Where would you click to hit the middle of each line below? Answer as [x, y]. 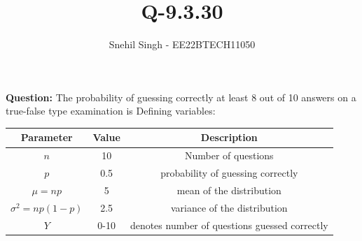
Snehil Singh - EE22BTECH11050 [182, 44]
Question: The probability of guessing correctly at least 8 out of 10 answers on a [181, 97]
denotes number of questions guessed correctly [229, 225]
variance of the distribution [229, 207]
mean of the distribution [229, 190]
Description [229, 137]
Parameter [47, 137]
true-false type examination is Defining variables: [111, 111]
